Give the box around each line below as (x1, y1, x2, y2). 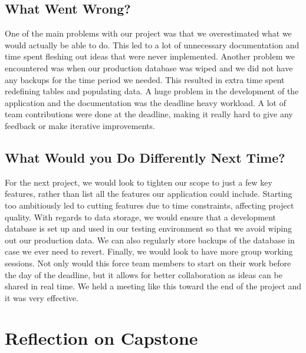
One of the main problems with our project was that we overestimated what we (5, 27, 292, 39)
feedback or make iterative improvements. (5, 119, 155, 131)
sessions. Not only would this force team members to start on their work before (5, 256, 291, 269)
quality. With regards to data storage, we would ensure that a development (5, 210, 277, 223)
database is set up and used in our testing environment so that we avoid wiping (5, 222, 292, 235)
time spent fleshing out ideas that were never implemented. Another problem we (5, 50, 295, 62)
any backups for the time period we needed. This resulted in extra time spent (5, 73, 285, 85)
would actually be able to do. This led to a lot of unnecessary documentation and (5, 38, 300, 51)
